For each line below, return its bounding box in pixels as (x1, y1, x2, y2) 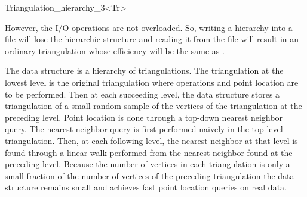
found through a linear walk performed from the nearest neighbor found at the (5, 146, 293, 158)
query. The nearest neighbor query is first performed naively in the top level (5, 123, 283, 135)
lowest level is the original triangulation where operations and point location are (5, 76, 299, 88)
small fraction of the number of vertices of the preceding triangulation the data (5, 169, 294, 182)
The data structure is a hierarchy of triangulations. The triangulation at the (5, 64, 284, 77)
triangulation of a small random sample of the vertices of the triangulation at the (5, 99, 302, 112)
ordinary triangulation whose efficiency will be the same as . (5, 44, 225, 57)
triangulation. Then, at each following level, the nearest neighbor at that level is (5, 134, 298, 146)
